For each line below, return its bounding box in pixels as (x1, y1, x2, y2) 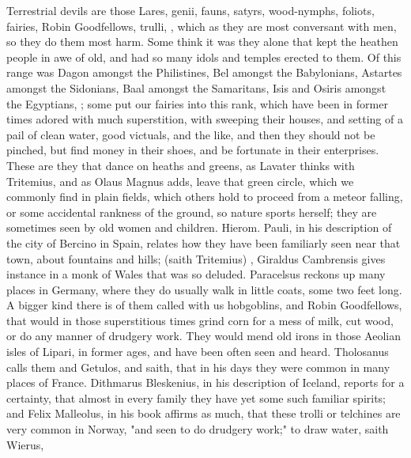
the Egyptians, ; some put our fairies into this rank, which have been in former (6, 95, 388, 112)
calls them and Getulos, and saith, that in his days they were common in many (6, 358, 390, 375)
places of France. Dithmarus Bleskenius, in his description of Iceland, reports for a (6, 374, 405, 391)
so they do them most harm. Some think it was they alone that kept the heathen (6, 33, 398, 50)
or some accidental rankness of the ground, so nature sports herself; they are (6, 203, 377, 220)
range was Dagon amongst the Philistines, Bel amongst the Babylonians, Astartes (6, 64, 402, 81)
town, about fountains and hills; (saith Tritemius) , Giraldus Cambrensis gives (6, 250, 386, 267)
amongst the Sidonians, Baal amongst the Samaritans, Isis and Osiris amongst (6, 79, 386, 96)
